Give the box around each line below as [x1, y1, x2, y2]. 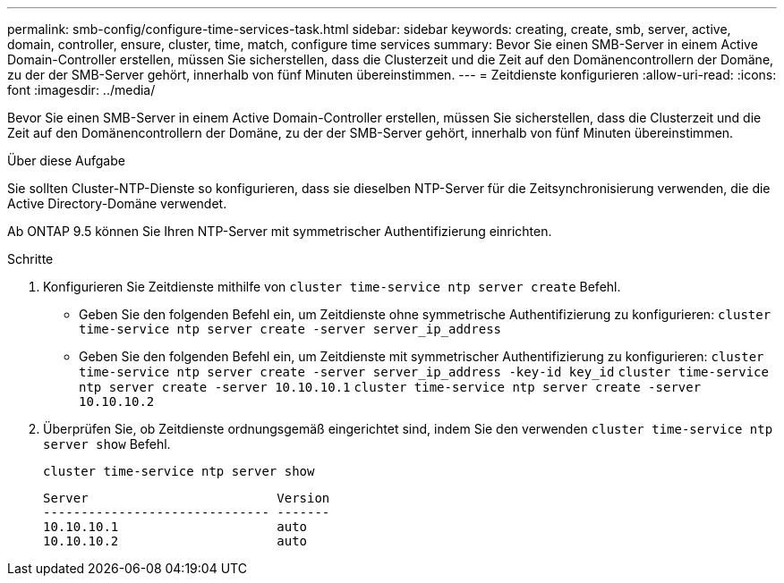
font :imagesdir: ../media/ [7, 82, 156, 97]
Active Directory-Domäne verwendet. [7, 196, 227, 211]
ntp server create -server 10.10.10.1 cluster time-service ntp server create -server [79, 380, 702, 394]
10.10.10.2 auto [43, 534, 308, 548]
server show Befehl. [43, 436, 171, 452]
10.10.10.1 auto [43, 520, 308, 534]
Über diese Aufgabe [7, 153, 125, 168]
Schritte [7, 251, 54, 266]
